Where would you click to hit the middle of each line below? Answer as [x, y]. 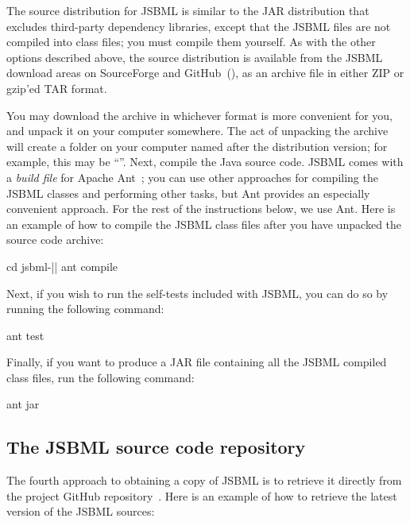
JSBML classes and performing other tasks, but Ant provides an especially [188, 193]
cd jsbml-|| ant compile [62, 266]
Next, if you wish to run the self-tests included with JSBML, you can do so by [197, 293]
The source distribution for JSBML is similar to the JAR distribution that [188, 10]
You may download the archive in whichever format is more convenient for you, [199, 115]
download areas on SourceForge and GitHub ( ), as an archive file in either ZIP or [205, 73]
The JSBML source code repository [156, 447]
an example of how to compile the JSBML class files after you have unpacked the [204, 224]
